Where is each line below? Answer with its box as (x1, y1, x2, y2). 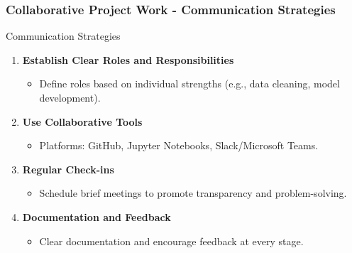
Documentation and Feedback (22, 209, 171, 224)
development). (39, 90, 101, 104)
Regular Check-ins (22, 161, 114, 176)
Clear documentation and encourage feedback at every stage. (39, 233, 304, 248)
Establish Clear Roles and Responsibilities (22, 52, 234, 67)
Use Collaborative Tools (22, 114, 143, 129)
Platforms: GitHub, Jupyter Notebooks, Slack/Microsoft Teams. (39, 138, 319, 153)
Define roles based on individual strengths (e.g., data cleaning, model (39, 76, 340, 91)
